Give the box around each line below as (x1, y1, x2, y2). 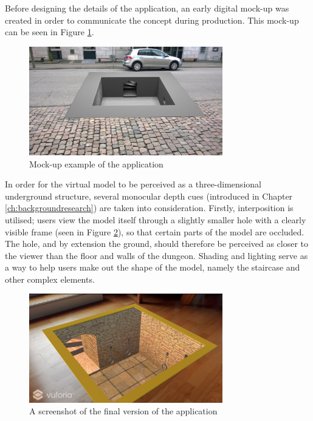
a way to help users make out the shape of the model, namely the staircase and (5, 261, 300, 274)
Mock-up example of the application (29, 157, 163, 170)
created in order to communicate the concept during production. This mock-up (5, 13, 299, 26)
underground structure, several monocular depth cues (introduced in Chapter (5, 189, 293, 202)
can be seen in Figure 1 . (5, 25, 94, 38)
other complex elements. (5, 272, 95, 285)
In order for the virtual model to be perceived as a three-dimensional (5, 178, 261, 190)
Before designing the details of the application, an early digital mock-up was (5, 2, 289, 14)
